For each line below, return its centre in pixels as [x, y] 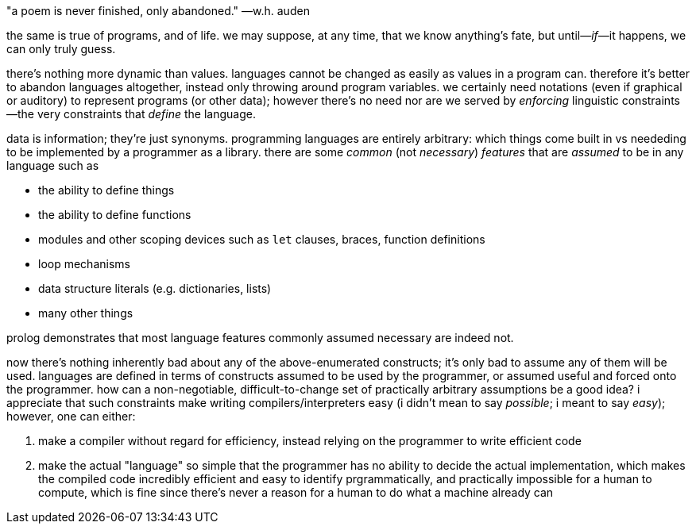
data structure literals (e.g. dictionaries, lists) [155, 288]
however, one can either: [71, 416]
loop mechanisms [84, 264]
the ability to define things [106, 190]
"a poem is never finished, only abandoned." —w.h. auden [158, 11]
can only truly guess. [61, 49]
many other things [86, 313]
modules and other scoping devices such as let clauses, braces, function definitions [262, 239]
